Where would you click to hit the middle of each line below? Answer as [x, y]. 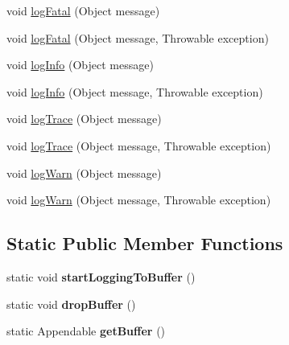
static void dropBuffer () [71, 304]
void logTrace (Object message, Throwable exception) [139, 145]
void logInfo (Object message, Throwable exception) [135, 91]
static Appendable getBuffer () [86, 331]
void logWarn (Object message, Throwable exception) [139, 200]
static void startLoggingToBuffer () [101, 276]
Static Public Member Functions [145, 243]
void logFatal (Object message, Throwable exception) [138, 37]
